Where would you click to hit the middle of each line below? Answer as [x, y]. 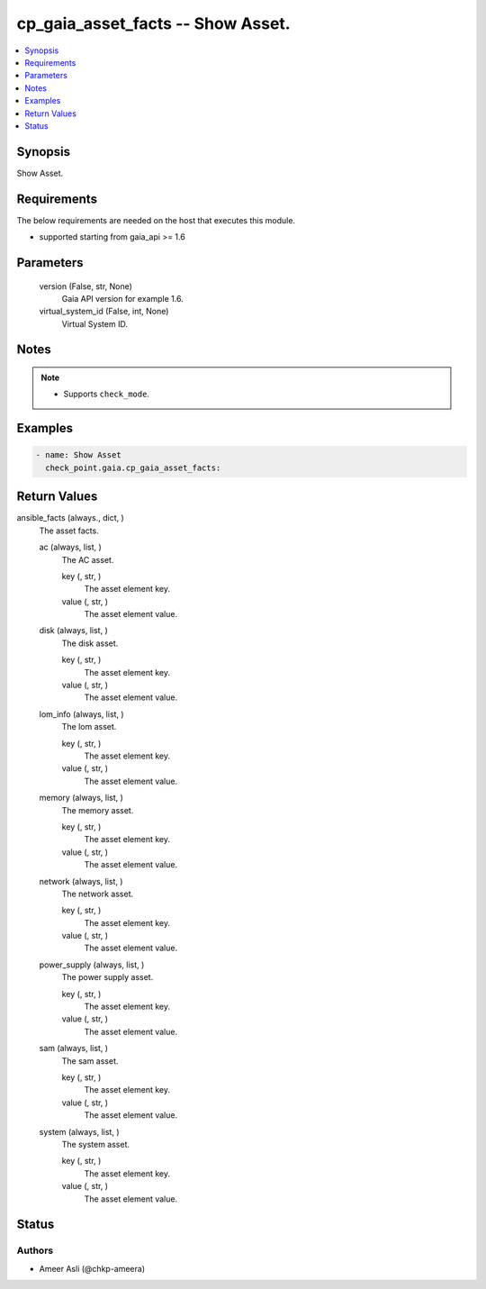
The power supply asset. [108, 977]
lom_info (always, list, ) [82, 714]
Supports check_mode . [107, 394]
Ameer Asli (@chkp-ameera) [92, 1268]
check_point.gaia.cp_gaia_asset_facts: [133, 467]
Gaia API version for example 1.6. [122, 298]
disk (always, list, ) [73, 631]
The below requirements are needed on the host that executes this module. [156, 220]
